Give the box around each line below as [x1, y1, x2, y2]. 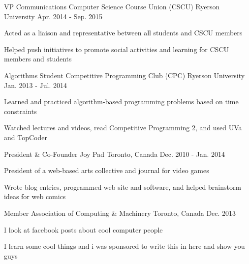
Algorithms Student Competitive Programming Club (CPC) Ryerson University [4, 70, 245, 80]
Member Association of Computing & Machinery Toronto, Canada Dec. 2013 [4, 207, 236, 218]
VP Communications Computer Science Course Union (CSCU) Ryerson [4, 1, 220, 11]
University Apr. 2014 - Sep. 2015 [4, 11, 103, 21]
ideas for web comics [4, 191, 66, 202]
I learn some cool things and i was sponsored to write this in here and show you [4, 241, 245, 251]
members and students [4, 54, 72, 64]
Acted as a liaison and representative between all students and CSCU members [4, 28, 243, 38]
